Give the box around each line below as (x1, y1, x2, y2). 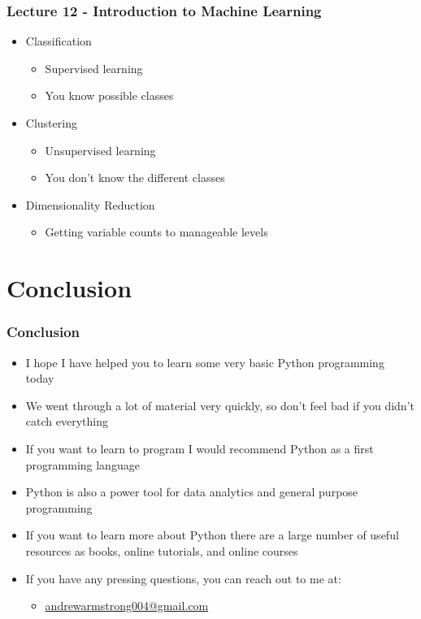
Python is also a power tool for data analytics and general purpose (25, 483, 358, 500)
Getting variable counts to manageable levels (45, 223, 268, 240)
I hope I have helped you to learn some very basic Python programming (25, 353, 384, 370)
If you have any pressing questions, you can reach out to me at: (25, 569, 341, 587)
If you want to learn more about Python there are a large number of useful (25, 526, 399, 543)
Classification (25, 32, 92, 50)
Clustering (25, 115, 77, 131)
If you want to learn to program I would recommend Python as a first (25, 439, 374, 457)
